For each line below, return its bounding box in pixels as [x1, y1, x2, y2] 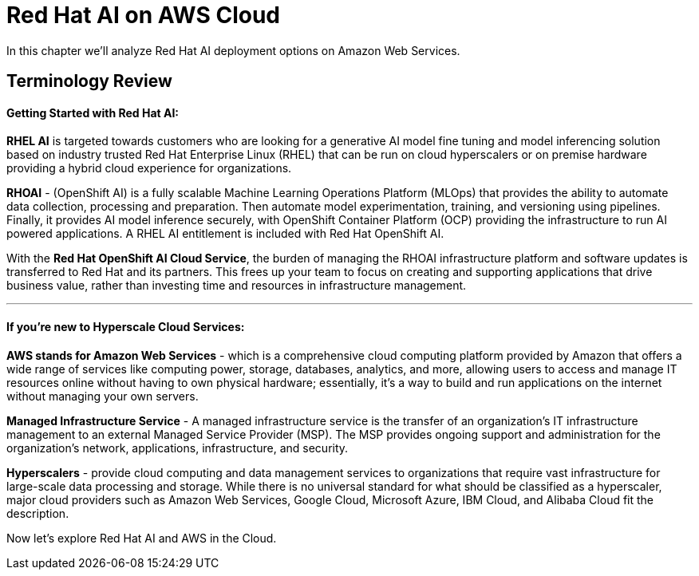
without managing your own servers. [6, 389, 199, 403]
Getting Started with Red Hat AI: [6, 105, 180, 120]
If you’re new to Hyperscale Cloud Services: [6, 320, 245, 333]
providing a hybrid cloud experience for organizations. [6, 161, 292, 176]
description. [6, 506, 69, 520]
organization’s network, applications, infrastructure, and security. [6, 440, 349, 455]
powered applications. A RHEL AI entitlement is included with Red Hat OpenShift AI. [6, 227, 444, 241]
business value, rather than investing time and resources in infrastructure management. [6, 278, 467, 293]
